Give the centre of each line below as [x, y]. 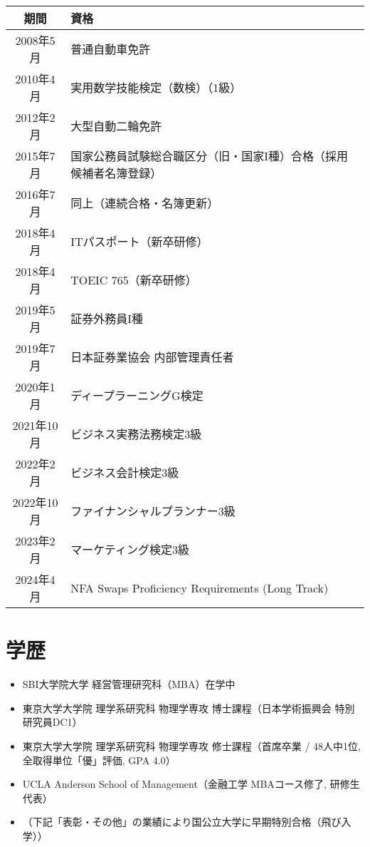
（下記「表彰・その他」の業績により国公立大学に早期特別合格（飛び [182, 822]
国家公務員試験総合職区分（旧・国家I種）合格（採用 [209, 156]
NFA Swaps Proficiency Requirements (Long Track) [200, 587]
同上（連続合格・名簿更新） [145, 203]
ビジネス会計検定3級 [125, 472]
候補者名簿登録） [116, 173]
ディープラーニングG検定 [137, 395]
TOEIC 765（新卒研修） [134, 280]
